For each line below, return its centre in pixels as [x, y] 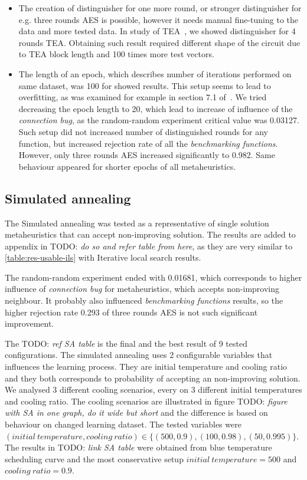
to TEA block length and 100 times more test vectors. [116, 54]
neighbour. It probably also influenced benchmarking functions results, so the [144, 300]
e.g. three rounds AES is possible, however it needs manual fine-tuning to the [158, 19]
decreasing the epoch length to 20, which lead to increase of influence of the [156, 108]
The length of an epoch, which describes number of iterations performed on [155, 73]
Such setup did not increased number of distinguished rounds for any [143, 131]
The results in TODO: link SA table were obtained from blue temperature [138, 447]
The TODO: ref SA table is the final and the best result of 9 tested [126, 343]
